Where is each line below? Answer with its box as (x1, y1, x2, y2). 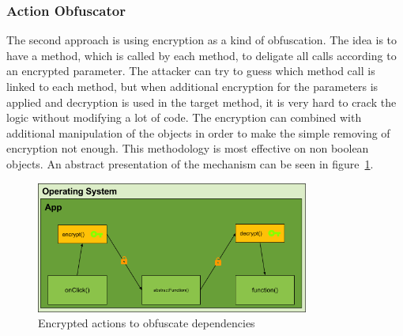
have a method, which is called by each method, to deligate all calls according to (6, 47, 397, 63)
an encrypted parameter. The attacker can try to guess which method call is (6, 62, 375, 79)
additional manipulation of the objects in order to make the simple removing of (6, 124, 390, 141)
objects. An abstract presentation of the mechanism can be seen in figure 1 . (6, 155, 374, 172)
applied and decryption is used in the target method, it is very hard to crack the (6, 93, 397, 110)
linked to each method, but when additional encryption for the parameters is (6, 78, 379, 94)
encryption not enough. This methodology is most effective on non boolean (6, 140, 369, 157)
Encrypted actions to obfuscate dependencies (38, 315, 255, 331)
